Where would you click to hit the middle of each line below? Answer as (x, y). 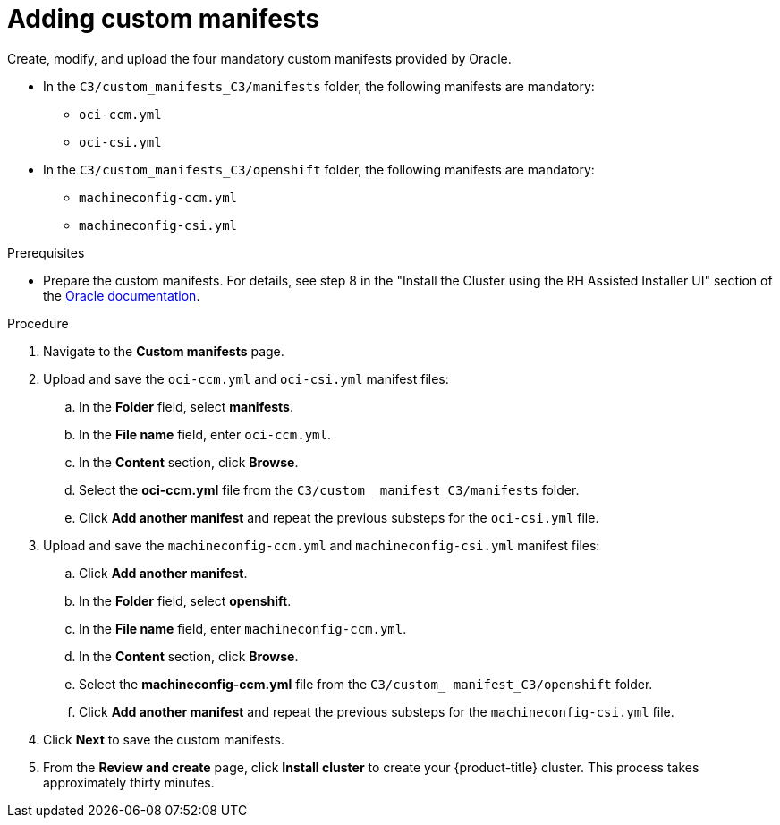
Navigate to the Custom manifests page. (164, 351)
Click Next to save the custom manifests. (164, 739)
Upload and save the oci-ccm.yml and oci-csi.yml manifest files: (246, 378)
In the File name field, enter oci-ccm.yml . (205, 434)
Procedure (38, 323)
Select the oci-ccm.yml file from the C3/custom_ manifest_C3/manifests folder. (329, 489)
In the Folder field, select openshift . (185, 600)
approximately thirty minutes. (129, 782)
